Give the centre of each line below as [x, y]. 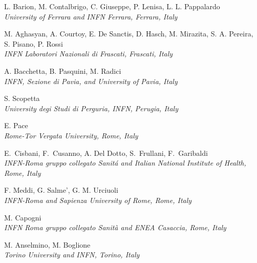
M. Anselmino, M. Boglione [47, 244]
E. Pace [16, 125]
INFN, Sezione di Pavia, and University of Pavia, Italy [91, 81]
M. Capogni [23, 217]
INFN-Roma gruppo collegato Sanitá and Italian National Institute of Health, [125, 163]
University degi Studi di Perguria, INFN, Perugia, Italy [91, 108]
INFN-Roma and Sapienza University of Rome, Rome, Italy [98, 200]
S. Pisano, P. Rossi [34, 43]
